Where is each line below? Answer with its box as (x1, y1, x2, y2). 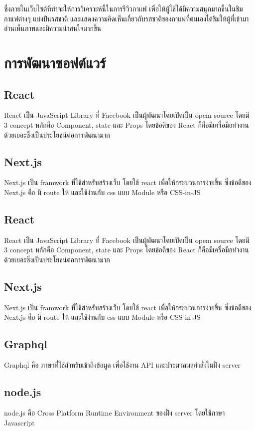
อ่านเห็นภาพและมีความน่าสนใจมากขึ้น (4, 23, 102, 33)
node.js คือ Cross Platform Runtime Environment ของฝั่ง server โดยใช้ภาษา (4, 407, 225, 418)
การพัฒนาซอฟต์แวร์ (4, 52, 106, 72)
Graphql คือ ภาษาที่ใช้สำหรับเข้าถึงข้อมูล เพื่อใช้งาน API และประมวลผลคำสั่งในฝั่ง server (4, 360, 241, 370)
